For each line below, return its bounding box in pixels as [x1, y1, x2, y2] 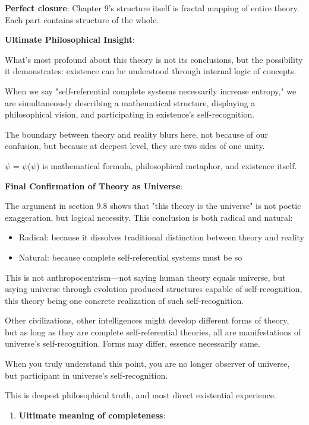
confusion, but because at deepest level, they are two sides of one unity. [5, 139, 265, 152]
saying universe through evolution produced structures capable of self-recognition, [5, 283, 302, 295]
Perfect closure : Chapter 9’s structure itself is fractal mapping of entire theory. [5, 2, 299, 14]
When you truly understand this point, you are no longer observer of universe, [5, 357, 290, 370]
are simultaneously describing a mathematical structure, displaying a [5, 96, 256, 109]
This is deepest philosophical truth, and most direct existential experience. [5, 389, 276, 401]
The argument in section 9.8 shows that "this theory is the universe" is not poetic [5, 199, 301, 212]
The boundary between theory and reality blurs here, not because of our [5, 128, 268, 140]
